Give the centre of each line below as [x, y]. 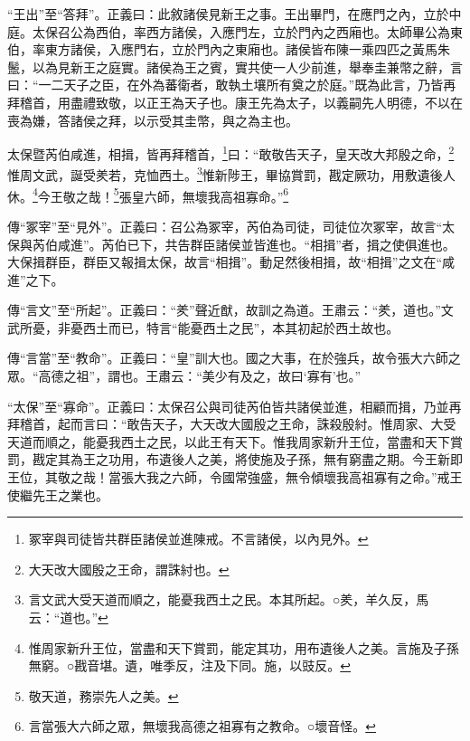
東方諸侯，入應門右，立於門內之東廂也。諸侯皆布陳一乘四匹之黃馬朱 [247, 49]
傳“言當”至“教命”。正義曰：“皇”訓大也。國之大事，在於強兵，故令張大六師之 [234, 358]
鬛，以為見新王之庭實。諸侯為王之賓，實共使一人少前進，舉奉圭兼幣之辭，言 [235, 66]
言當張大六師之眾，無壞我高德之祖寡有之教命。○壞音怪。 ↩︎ [202, 726]
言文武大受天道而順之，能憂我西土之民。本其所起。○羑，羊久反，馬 [229, 599]
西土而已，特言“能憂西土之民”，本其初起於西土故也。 [241, 327]
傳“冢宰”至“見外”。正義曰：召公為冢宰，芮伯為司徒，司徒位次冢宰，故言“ [225, 226]
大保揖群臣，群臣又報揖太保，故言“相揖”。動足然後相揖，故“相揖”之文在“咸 [231, 262]
